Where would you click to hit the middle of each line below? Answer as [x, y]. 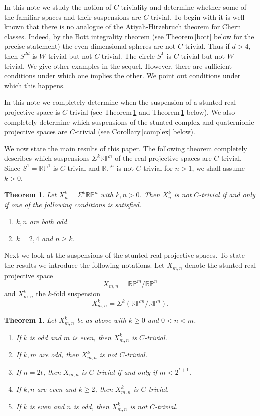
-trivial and [82, 168]
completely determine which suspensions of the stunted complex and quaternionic [129, 122]
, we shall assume [219, 168]
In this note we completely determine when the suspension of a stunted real [120, 102]
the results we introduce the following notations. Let [84, 265]
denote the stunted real [221, 265]
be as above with [101, 320]
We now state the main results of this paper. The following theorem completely [126, 148]
